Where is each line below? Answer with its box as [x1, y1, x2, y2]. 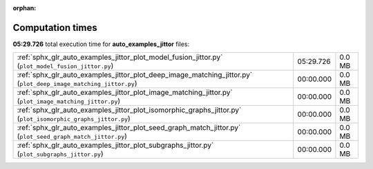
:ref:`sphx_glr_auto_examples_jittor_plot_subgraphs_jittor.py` [17, 141, 214, 150]
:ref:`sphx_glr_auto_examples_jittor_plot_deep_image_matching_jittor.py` [17, 70, 253, 80]
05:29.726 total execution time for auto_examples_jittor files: [12, 40, 190, 48]
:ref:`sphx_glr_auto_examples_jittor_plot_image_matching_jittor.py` [17, 88, 233, 98]
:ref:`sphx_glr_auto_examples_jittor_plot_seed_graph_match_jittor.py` [17, 123, 241, 133]
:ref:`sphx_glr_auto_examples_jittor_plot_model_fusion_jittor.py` [17, 52, 223, 62]
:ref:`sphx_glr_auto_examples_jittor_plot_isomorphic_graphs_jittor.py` [17, 105, 242, 115]
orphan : [12, 4, 37, 12]
